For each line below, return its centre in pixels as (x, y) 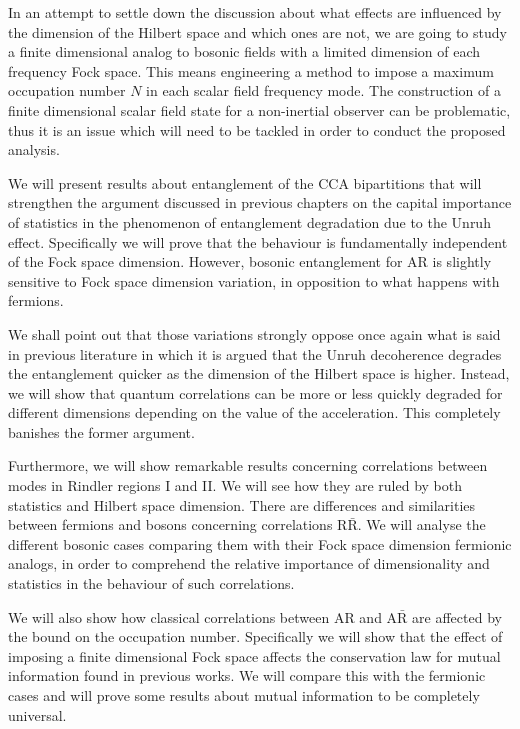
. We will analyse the (421, 524)
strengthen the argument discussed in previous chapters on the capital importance (260, 202)
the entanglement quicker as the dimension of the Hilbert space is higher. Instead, (259, 373)
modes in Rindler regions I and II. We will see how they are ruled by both (235, 485)
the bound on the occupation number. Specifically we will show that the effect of (255, 636)
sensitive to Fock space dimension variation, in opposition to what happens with (254, 280)
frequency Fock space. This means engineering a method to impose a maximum (251, 70)
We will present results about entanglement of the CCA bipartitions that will (245, 182)
